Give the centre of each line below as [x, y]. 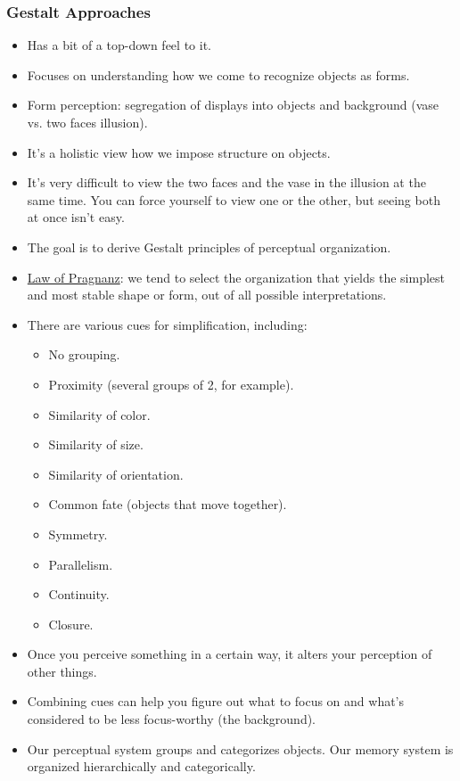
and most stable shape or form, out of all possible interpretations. [207, 295]
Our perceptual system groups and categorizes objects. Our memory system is [240, 748]
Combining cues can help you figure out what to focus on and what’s [216, 701]
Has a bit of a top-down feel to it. [119, 45]
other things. [62, 671]
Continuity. [79, 594]
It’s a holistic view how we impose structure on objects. [179, 152]
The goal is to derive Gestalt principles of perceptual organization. [209, 247]
